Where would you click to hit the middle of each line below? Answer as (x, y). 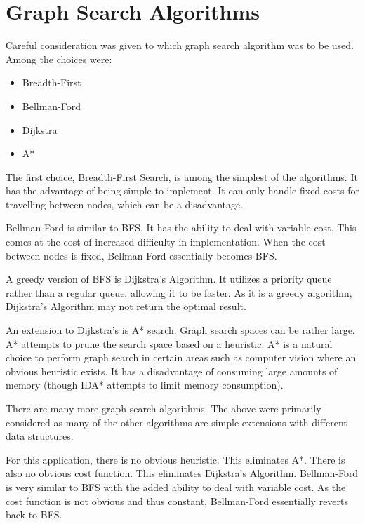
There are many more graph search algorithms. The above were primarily (164, 408)
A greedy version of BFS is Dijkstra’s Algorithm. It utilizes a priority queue (169, 279)
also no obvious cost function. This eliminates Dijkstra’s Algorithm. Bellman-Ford (182, 473)
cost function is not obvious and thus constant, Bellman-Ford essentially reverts (177, 501)
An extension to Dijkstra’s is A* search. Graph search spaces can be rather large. (180, 330)
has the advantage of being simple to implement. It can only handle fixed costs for (182, 190)
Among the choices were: (59, 59)
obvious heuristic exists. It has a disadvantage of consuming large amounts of (172, 371)
